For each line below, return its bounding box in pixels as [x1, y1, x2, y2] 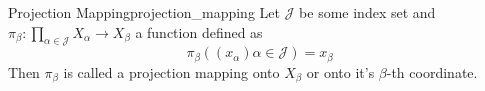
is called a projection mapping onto [63, 61, 280, 82]
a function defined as [135, 21, 263, 42]
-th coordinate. [386, 61, 478, 82]
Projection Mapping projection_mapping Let [8, 2, 280, 22]
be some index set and [299, 2, 436, 22]
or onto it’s [306, 61, 375, 82]
